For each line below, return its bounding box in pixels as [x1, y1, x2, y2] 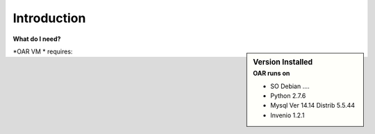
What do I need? [12, 35, 61, 43]
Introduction [12, 10, 86, 26]
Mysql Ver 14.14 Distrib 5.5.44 [270, 101, 356, 110]
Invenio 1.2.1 [270, 111, 305, 119]
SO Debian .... [270, 82, 310, 90]
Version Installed [253, 57, 313, 67]
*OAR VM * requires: [12, 47, 73, 56]
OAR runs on [253, 69, 290, 78]
